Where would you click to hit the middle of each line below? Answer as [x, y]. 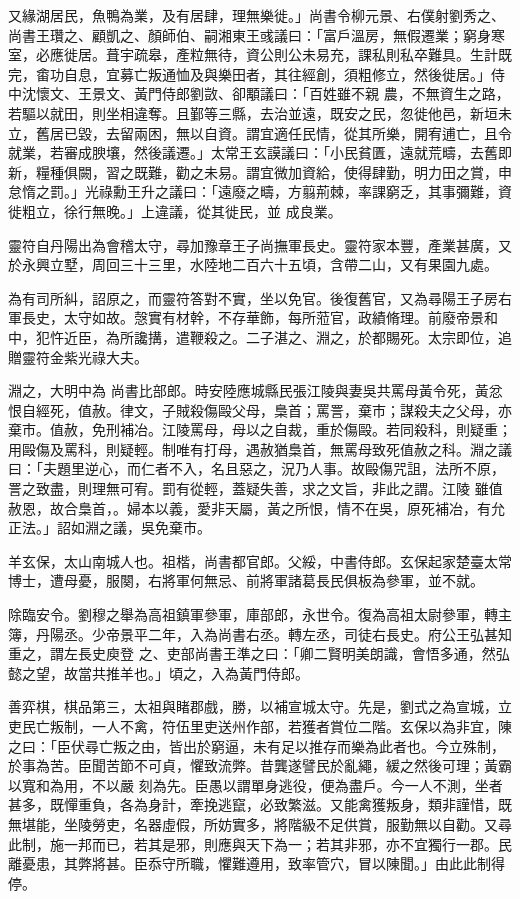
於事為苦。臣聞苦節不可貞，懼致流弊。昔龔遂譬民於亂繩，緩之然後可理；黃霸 [260, 765]
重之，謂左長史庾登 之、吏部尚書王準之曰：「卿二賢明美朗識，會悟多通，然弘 [259, 653]
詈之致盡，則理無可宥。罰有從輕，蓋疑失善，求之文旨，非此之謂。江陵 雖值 [255, 488]
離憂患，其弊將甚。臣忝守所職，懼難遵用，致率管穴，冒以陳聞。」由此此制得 [256, 863]
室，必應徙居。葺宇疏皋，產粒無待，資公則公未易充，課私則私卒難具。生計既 [260, 54]
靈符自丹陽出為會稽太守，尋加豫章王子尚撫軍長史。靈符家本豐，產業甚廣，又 [260, 244]
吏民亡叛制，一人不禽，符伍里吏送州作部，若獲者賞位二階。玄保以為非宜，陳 [260, 726]
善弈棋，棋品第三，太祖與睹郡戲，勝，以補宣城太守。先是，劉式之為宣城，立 [260, 706]
